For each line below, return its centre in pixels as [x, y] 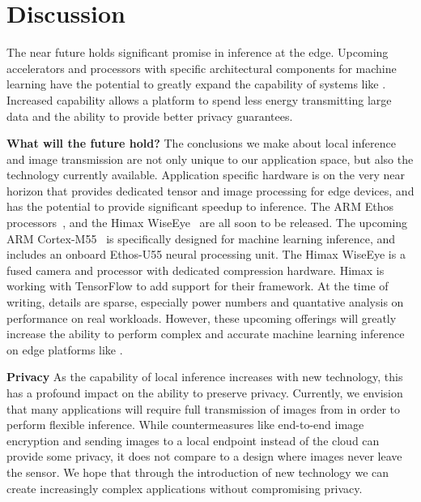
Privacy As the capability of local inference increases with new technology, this [205, 377]
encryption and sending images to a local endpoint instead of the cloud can [193, 440]
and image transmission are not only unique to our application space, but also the [210, 159]
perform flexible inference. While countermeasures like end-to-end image [185, 425]
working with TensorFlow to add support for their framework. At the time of [198, 286]
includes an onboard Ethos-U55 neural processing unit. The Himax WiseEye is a [206, 254]
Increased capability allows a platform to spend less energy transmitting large [199, 99]
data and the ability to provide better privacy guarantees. [150, 116]
